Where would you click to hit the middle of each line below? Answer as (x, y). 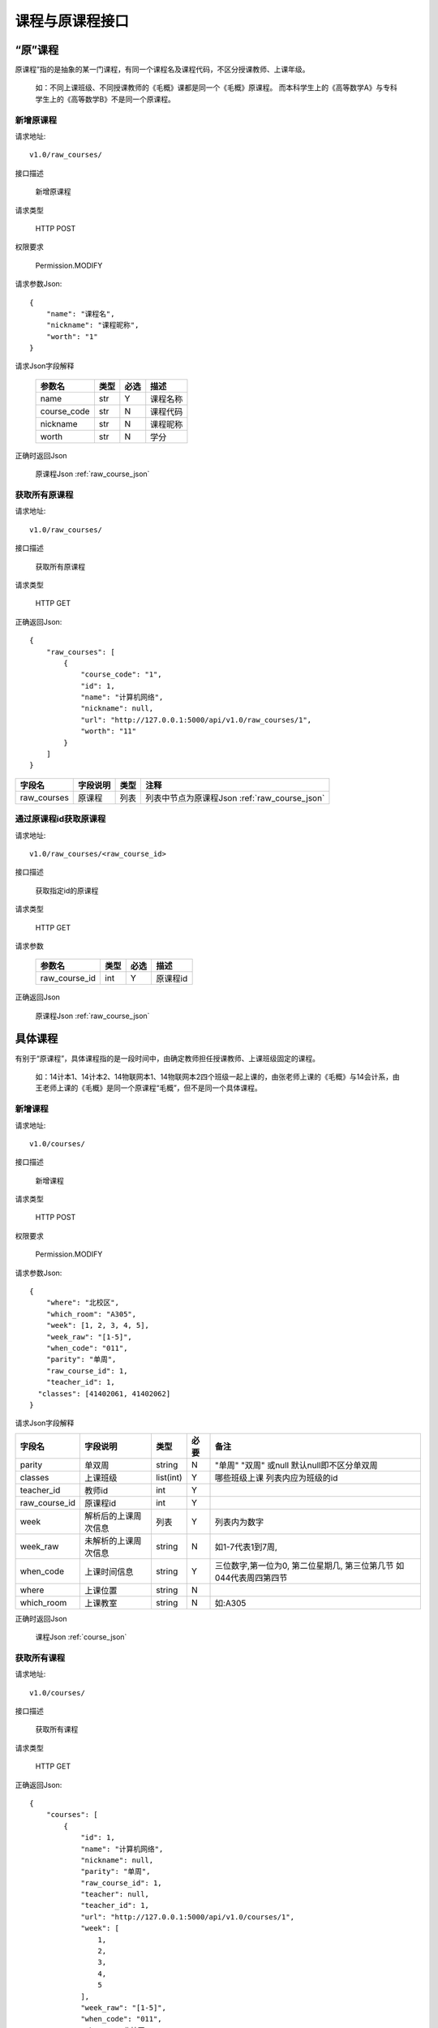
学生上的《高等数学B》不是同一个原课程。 (105, 99)
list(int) (169, 1477)
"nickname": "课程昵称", (92, 325)
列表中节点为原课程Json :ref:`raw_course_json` (235, 797)
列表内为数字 (240, 1522)
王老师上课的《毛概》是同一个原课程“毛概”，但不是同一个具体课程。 (149, 1088)
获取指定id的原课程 (67, 890)
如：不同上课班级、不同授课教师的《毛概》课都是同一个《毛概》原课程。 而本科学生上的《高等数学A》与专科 (216, 88)
